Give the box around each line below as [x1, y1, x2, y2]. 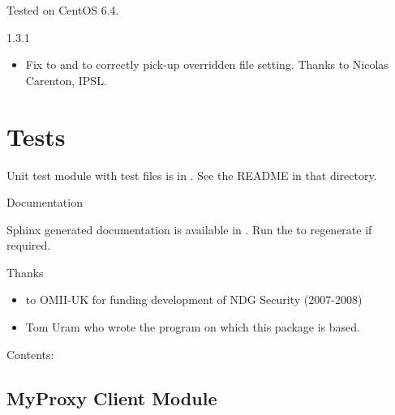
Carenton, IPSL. [25, 71, 107, 88]
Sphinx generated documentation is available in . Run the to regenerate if [6, 220, 372, 237]
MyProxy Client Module [6, 385, 217, 410]
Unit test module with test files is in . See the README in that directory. [6, 166, 377, 183]
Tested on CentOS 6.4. [6, 2, 119, 18]
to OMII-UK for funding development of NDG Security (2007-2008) [25, 291, 363, 308]
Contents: [6, 345, 54, 362]
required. [6, 237, 51, 254]
